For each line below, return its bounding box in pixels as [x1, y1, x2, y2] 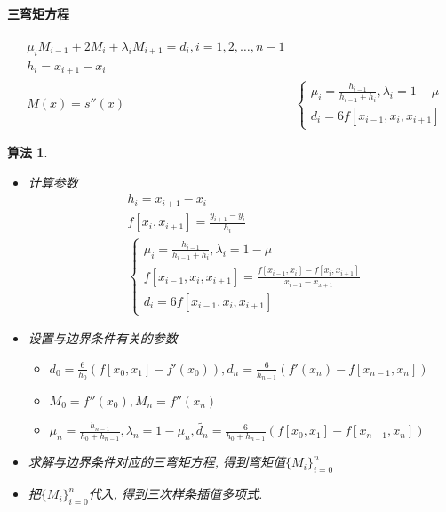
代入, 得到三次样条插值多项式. [88, 484, 263, 503]
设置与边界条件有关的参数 [28, 329, 178, 348]
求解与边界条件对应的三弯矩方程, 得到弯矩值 [28, 452, 286, 471]
